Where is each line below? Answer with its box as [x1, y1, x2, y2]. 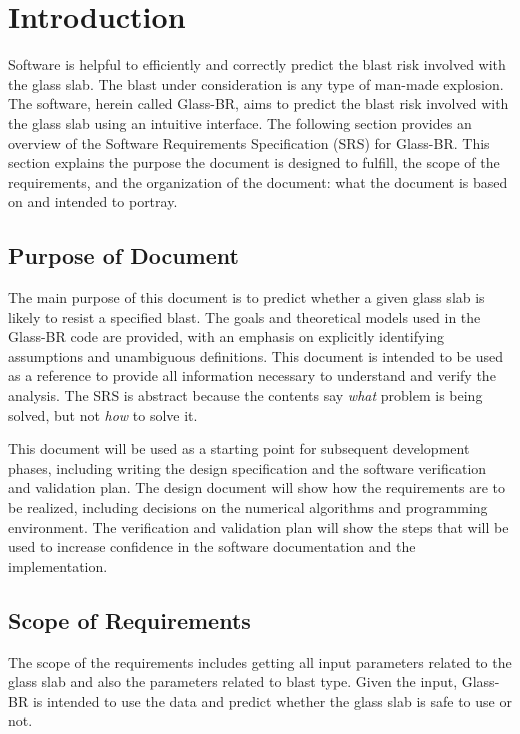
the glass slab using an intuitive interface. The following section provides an [8, 112, 472, 133]
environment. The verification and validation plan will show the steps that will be [8, 516, 509, 537]
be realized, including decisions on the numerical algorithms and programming [8, 497, 488, 518]
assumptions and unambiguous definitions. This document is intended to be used [8, 345, 503, 366]
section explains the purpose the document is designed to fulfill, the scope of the [8, 152, 500, 173]
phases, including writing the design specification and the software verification [8, 457, 487, 478]
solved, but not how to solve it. [8, 404, 198, 425]
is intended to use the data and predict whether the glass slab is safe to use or [32, 690, 512, 711]
